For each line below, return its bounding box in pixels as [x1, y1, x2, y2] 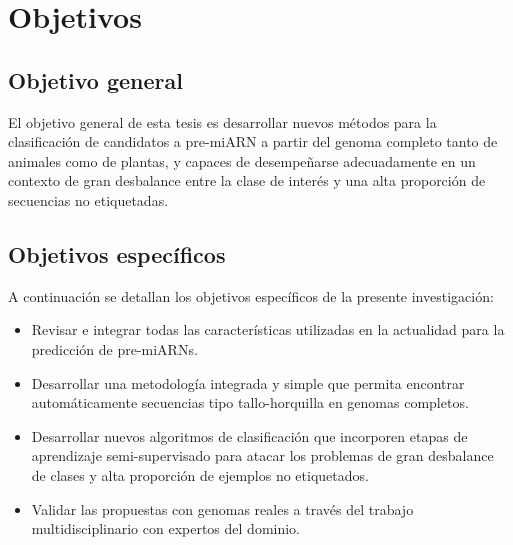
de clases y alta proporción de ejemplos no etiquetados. [31, 464, 369, 485]
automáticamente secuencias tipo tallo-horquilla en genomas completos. [31, 392, 469, 413]
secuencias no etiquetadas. [8, 189, 169, 210]
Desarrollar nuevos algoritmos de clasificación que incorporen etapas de [31, 425, 468, 446]
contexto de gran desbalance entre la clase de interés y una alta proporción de [8, 170, 486, 191]
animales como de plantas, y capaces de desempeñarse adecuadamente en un [8, 150, 476, 171]
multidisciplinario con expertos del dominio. [31, 518, 301, 539]
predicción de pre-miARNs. [31, 338, 198, 359]
